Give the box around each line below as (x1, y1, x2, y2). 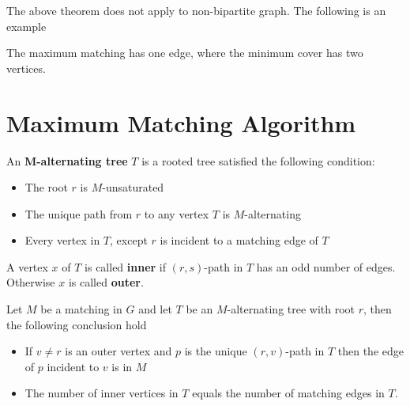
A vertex (6, 258, 48, 275)
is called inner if (85, 258, 167, 275)
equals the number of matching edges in (192, 385, 385, 401)
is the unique (184, 343, 247, 359)
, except (110, 232, 148, 249)
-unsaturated (102, 179, 164, 195)
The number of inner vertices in (24, 385, 179, 401)
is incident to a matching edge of (160, 232, 318, 249)
